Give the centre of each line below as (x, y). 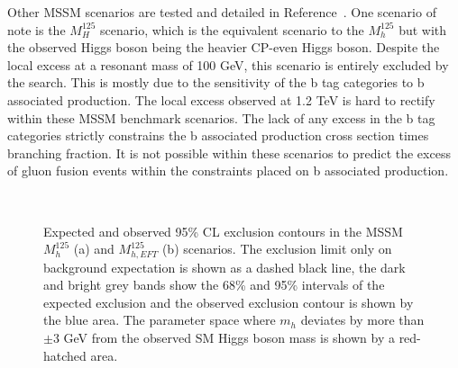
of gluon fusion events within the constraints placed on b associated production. (228, 171)
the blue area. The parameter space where (160, 320)
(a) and (94, 249)
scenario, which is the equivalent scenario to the (232, 29)
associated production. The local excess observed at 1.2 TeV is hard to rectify (221, 99)
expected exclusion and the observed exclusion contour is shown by (229, 302)
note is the (37, 29)
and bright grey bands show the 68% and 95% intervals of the (214, 285)
